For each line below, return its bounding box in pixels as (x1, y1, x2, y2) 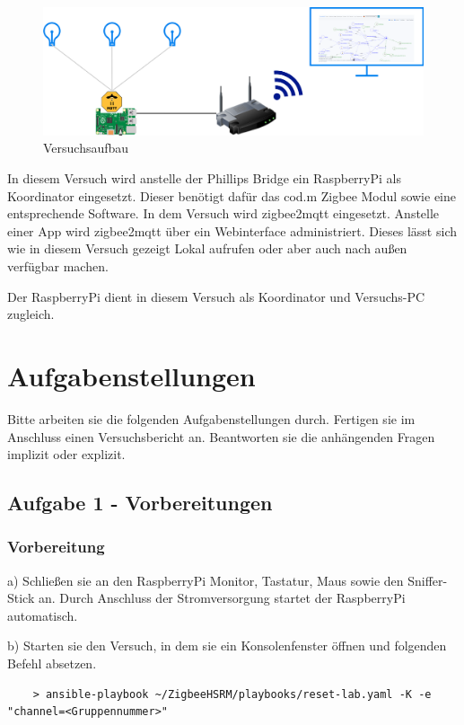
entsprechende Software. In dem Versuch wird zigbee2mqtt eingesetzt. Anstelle (7, 204, 440, 223)
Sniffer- (407, 570, 448, 589)
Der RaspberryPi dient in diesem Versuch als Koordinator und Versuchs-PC (7, 287, 425, 305)
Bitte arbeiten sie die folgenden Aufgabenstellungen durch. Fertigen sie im (7, 409, 416, 428)
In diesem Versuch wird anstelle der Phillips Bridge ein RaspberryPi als (7, 169, 401, 188)
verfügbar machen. (7, 257, 109, 275)
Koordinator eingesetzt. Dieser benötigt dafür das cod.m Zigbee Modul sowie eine (7, 186, 456, 205)
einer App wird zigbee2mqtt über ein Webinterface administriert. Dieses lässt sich (7, 221, 457, 240)
